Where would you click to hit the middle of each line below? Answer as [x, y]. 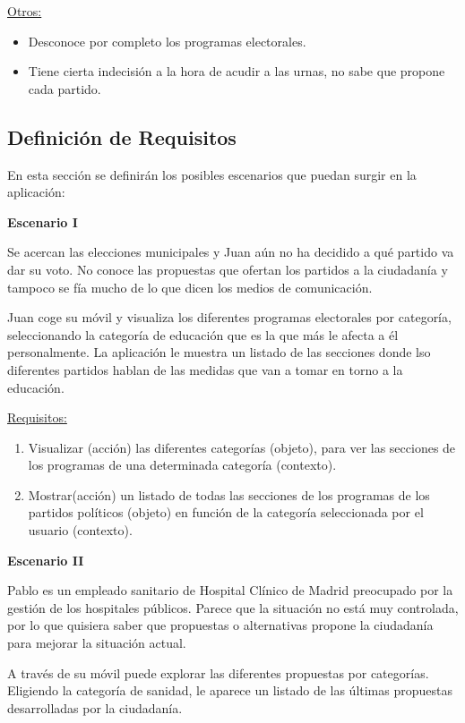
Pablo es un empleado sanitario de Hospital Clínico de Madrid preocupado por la [230, 590]
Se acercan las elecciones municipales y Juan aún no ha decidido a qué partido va [231, 252]
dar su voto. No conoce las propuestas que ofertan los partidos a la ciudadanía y [228, 269]
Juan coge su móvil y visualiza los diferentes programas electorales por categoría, [229, 317]
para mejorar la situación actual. [97, 643]
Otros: [25, 11]
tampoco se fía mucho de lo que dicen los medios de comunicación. [190, 287]
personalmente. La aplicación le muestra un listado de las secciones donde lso [219, 352]
